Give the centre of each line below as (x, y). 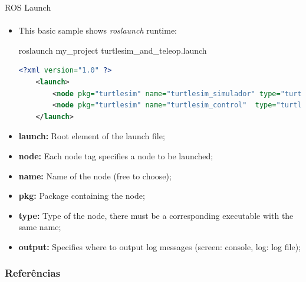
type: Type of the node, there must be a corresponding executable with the (156, 215)
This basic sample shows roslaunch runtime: (98, 30)
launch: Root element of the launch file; (92, 136)
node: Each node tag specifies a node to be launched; (116, 155)
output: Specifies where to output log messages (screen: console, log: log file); (159, 246)
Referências (33, 273)
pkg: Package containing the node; (82, 196)
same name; (40, 227)
